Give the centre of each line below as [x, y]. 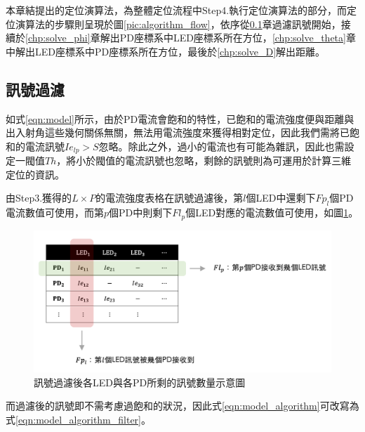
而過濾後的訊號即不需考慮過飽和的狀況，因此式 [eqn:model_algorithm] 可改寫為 [182, 406]
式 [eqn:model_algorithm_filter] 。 [79, 419]
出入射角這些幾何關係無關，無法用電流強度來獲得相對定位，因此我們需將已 [178, 132]
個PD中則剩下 [141, 212]
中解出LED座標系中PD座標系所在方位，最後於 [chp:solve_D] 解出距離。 [166, 51]
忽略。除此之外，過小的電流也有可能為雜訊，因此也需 [221, 146]
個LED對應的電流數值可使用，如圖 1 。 [272, 212]
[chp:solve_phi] [58, 38]
